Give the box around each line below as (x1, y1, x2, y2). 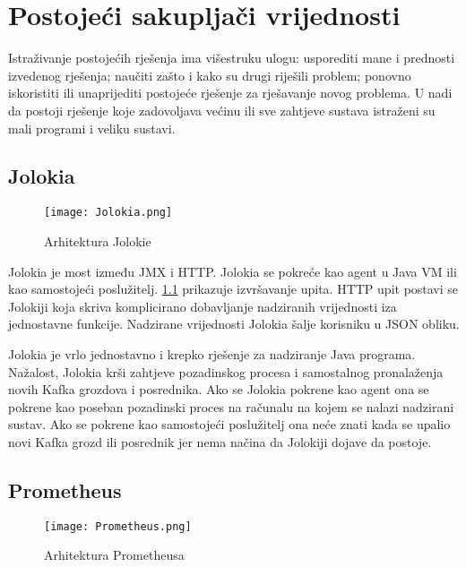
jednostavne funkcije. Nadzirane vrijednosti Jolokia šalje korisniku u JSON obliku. (8, 314, 460, 333)
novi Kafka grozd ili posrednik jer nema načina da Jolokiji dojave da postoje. (8, 432, 432, 451)
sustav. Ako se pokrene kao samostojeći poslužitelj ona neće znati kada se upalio (8, 415, 451, 434)
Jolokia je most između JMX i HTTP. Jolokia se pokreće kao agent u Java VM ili (8, 262, 457, 280)
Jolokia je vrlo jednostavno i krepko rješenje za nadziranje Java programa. (8, 344, 416, 363)
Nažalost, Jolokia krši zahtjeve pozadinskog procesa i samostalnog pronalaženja (8, 362, 444, 381)
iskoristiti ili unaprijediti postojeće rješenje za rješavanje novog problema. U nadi (8, 83, 453, 102)
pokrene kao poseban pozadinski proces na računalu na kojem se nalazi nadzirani (8, 397, 454, 416)
